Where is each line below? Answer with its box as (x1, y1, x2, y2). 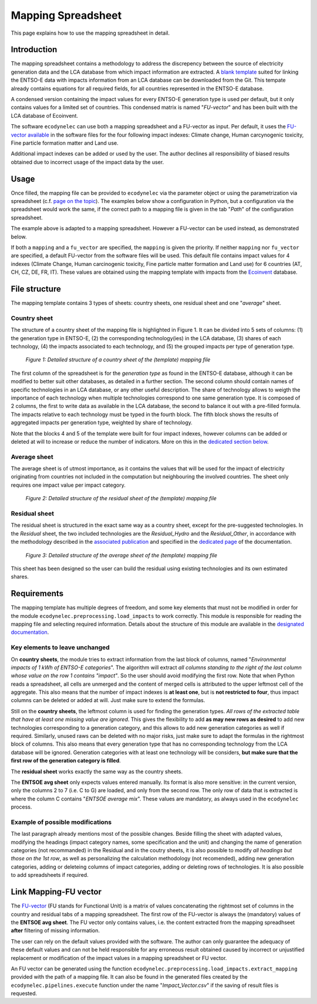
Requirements (11, 589, 64, 599)
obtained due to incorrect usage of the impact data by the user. (11, 158, 164, 165)
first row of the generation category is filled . (11, 757, 122, 764)
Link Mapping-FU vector (11, 887, 102, 897)
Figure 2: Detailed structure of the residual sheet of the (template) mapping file (25, 495, 217, 502)
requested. (11, 990, 38, 997)
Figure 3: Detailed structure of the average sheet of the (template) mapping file (25, 551, 217, 558)
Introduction (11, 45, 58, 55)
